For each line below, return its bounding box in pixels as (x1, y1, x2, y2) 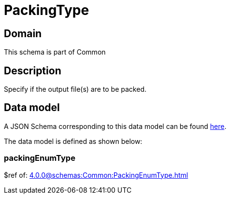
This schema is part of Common (4, 48, 106, 57)
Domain (4, 27, 42, 40)
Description (4, 64, 61, 77)
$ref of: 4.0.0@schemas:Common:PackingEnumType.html (4, 170, 188, 179)
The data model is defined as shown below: (4, 137, 143, 145)
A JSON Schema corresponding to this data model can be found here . (4, 122, 227, 130)
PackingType (4, 2, 89, 18)
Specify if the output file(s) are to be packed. (4, 85, 146, 94)
